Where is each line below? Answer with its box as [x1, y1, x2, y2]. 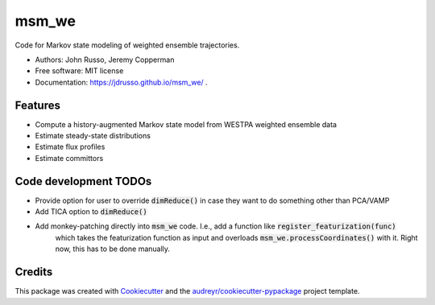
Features [14, 98, 60, 112]
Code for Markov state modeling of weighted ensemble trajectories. [14, 40, 240, 50]
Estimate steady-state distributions [35, 131, 151, 141]
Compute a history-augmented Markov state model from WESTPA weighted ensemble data [35, 119, 338, 129]
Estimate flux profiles [35, 142, 106, 152]
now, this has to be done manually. [55, 244, 171, 253]
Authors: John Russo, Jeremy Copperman [35, 55, 175, 64]
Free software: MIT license [35, 66, 124, 76]
